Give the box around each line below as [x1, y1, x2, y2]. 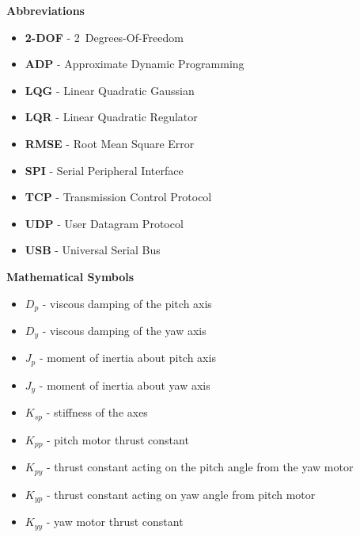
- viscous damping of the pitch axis [42, 295, 212, 311]
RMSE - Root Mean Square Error [25, 135, 195, 151]
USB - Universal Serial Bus [25, 242, 161, 258]
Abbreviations [6, 2, 85, 18]
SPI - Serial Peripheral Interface [25, 162, 184, 178]
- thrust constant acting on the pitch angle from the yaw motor [46, 459, 354, 475]
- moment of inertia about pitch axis [39, 349, 216, 366]
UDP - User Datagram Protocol [25, 215, 184, 231]
